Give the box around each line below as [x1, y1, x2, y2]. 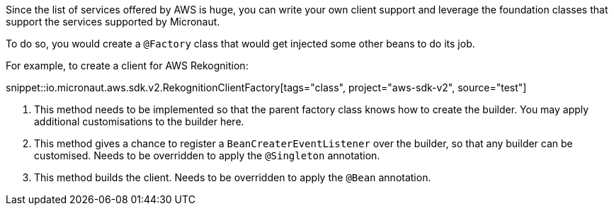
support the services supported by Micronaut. [6, 16, 220, 28]
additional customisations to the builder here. [34, 115, 244, 127]
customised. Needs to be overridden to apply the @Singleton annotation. [34, 149, 380, 161]
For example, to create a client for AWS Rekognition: [6, 59, 249, 72]
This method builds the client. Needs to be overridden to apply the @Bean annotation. [34, 171, 431, 183]
